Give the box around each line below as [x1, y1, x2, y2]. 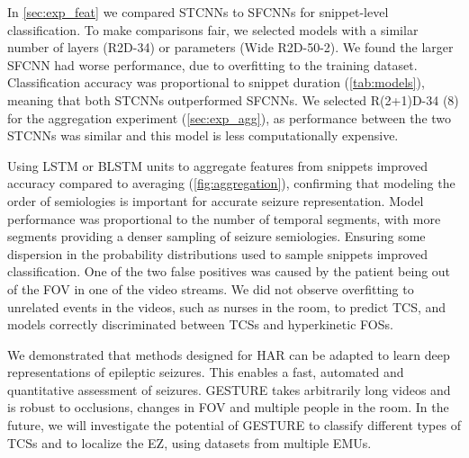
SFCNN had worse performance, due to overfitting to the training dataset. [7, 55, 418, 74]
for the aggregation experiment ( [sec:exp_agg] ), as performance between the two [7, 108, 452, 127]
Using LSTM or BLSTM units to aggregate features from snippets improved [7, 156, 428, 175]
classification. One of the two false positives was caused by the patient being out [7, 262, 451, 281]
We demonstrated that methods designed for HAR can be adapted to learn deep [7, 345, 450, 364]
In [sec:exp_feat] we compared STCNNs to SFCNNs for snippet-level [7, 3, 389, 21]
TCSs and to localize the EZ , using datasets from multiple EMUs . [7, 433, 372, 452]
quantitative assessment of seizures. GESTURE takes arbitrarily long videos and [7, 380, 451, 399]
